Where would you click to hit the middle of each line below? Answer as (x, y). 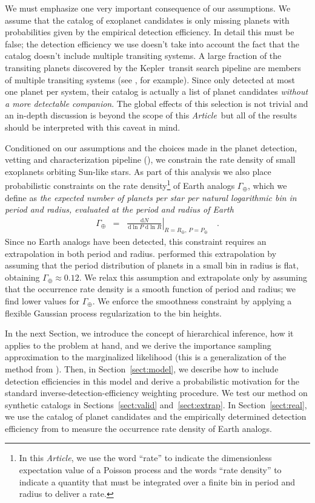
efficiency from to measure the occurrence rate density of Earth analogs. (138, 428)
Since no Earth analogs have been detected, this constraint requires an (136, 241)
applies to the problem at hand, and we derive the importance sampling (138, 345)
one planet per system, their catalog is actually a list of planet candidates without (157, 91)
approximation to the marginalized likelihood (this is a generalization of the (146, 357)
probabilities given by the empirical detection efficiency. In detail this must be (150, 32)
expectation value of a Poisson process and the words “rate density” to (150, 470)
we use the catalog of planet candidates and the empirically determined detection (156, 416)
